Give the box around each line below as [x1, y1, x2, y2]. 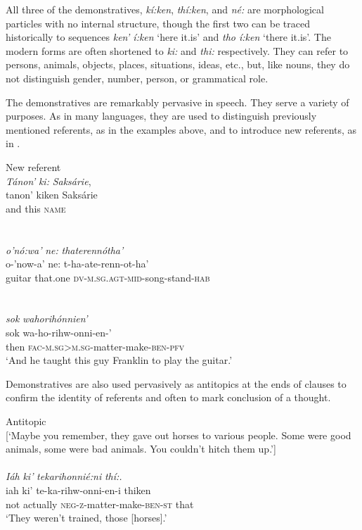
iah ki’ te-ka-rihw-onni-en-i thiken [6, 483, 151, 497]
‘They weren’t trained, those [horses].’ [6, 510, 167, 525]
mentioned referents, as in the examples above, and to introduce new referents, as [6, 122, 357, 137]
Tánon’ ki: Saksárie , [6, 173, 91, 188]
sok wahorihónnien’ [6, 311, 88, 326]
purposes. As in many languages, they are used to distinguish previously [6, 108, 317, 123]
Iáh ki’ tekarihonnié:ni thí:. [6, 469, 122, 484]
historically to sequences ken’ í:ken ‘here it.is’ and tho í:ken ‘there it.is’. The [6, 30, 331, 44]
